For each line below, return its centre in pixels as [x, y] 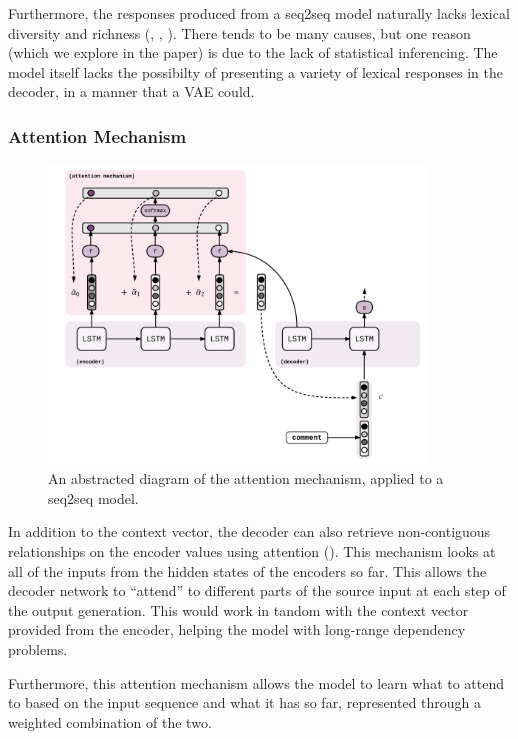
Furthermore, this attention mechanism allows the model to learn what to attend [256, 682]
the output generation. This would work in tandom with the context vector [238, 609]
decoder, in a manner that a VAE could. [131, 91]
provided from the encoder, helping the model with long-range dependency [237, 629]
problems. [38, 648]
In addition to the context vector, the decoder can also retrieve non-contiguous [249, 531]
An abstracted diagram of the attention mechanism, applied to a [246, 478]
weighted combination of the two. [110, 721]
